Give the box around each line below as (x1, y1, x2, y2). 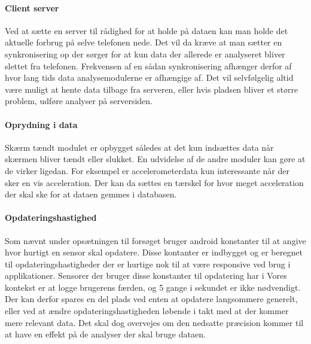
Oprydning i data (5, 118, 78, 130)
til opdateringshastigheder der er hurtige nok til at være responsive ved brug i (5, 257, 291, 270)
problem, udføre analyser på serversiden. (5, 95, 153, 107)
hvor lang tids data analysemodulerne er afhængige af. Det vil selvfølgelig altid (5, 71, 294, 84)
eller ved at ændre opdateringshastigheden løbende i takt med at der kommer (5, 305, 289, 317)
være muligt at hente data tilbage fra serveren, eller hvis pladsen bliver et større (5, 83, 298, 95)
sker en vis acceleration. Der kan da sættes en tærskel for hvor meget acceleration (5, 176, 304, 188)
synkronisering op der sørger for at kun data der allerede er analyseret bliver (5, 47, 285, 60)
